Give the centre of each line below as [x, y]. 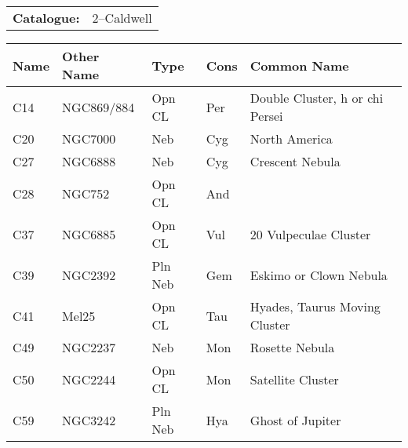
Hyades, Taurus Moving [315, 306]
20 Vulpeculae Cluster [310, 234]
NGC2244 [89, 379]
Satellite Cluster [294, 379]
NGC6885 [89, 234]
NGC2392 [89, 275]
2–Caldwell [122, 18]
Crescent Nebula [295, 161]
